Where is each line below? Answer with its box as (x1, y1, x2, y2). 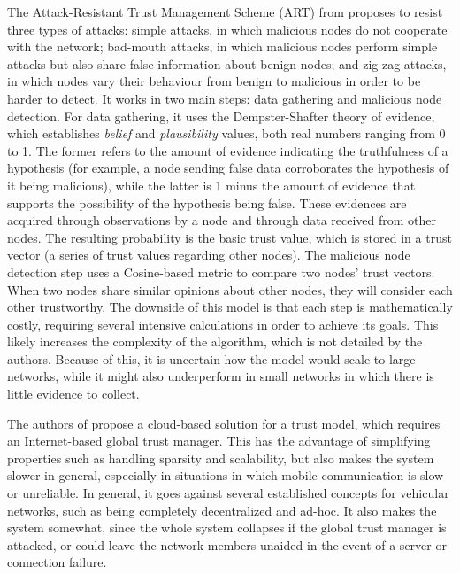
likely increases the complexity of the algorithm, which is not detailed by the (7, 332, 423, 351)
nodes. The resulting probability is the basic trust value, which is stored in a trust (7, 228, 452, 246)
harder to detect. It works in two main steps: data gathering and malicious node (7, 89, 442, 107)
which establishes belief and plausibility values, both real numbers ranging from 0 (7, 124, 446, 143)
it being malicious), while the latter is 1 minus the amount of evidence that (7, 175, 416, 194)
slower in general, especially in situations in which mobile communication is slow (7, 466, 444, 485)
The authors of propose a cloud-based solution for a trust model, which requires (7, 414, 441, 432)
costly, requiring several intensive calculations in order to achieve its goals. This (7, 314, 439, 333)
